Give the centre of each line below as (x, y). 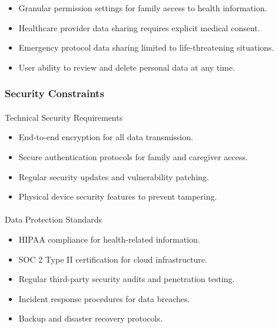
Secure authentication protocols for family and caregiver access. (133, 157)
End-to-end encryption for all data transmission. (106, 137)
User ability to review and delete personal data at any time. (127, 67)
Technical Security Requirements (64, 117)
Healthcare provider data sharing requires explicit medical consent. (139, 27)
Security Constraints (54, 93)
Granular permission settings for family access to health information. (143, 8)
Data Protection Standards (54, 219)
